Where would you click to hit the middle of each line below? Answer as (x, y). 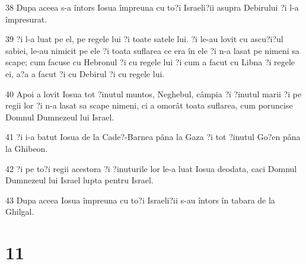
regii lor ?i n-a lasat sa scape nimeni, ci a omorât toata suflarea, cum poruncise (149, 105)
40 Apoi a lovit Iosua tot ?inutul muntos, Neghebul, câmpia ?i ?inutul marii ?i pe (154, 93)
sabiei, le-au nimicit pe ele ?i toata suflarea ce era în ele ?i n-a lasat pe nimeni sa (152, 50)
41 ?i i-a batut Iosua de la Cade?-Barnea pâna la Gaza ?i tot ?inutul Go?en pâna (153, 137)
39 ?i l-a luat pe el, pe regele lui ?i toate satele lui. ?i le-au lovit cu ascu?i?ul (144, 39)
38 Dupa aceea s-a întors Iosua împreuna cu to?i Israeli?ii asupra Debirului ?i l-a (152, 7)
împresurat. (26, 19)
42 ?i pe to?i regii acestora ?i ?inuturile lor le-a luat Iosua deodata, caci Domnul (151, 168)
